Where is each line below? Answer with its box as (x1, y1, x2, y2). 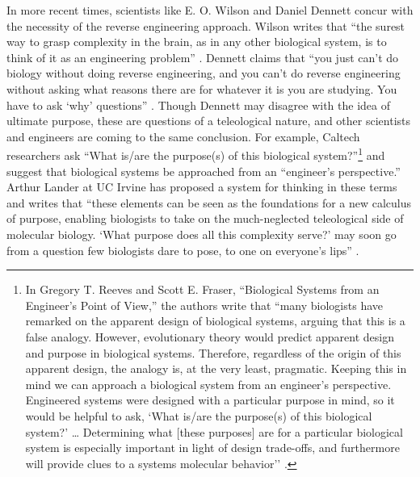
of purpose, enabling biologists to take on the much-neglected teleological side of (6, 210, 404, 227)
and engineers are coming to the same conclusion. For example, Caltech (6, 128, 360, 144)
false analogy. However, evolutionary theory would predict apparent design (25, 328, 394, 345)
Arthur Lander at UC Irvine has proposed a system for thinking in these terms (6, 178, 397, 195)
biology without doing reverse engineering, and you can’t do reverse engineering (6, 65, 401, 82)
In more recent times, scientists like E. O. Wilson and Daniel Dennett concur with (6, 2, 414, 18)
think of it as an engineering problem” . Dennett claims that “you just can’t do (6, 48, 399, 65)
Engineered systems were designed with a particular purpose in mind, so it (25, 391, 395, 408)
